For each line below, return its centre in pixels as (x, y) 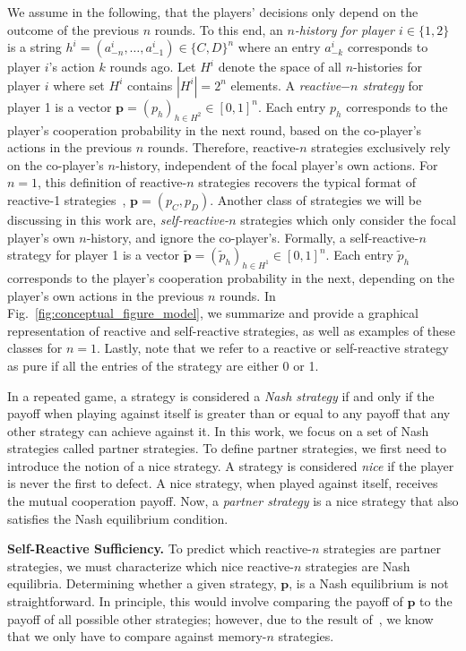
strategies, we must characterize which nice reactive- (151, 565)
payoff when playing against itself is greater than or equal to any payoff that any (229, 413)
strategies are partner (383, 548)
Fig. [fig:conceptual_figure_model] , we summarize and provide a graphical (213, 313)
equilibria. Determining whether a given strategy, (142, 583)
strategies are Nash (358, 565)
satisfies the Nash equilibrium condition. (118, 518)
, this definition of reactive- (112, 182)
